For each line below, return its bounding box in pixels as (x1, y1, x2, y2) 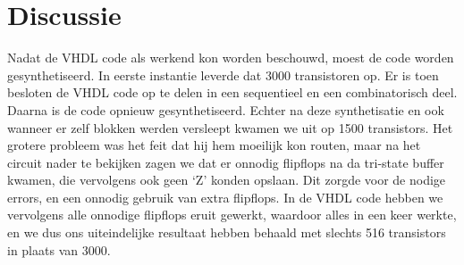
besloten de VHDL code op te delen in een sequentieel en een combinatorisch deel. (7, 83, 458, 102)
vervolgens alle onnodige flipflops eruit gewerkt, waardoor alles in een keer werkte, (7, 205, 457, 224)
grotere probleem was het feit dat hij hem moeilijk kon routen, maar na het (7, 136, 421, 154)
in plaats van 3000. (7, 240, 111, 259)
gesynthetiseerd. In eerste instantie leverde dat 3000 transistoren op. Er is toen (7, 65, 439, 84)
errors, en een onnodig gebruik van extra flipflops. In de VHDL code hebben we (7, 187, 443, 206)
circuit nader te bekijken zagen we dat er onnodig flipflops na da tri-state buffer (7, 153, 444, 171)
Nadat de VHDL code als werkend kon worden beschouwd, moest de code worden (7, 48, 454, 67)
